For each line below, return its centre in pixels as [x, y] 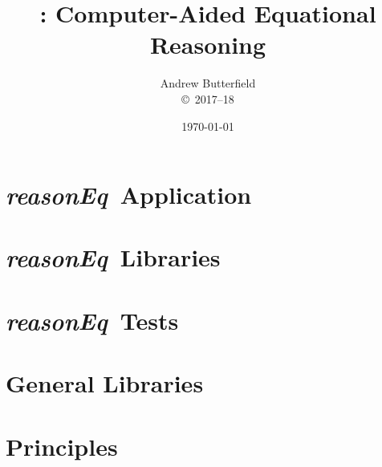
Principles [62, 446]
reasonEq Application [129, 195]
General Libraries [105, 383]
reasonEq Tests [92, 320]
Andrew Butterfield [208, 83]
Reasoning [208, 45]
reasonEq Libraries [113, 258]
